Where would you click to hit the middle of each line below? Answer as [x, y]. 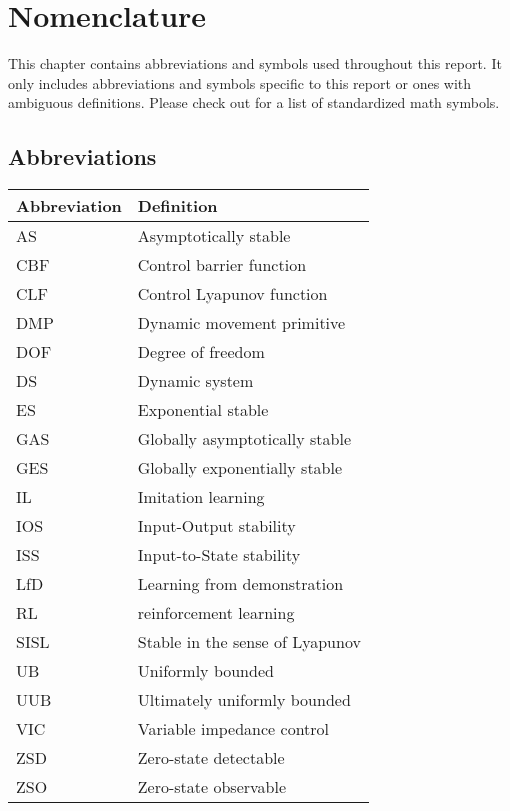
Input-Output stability [216, 526]
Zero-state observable [212, 787]
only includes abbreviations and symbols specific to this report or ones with [240, 82]
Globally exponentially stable [240, 468]
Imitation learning [201, 497]
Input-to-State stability [219, 555]
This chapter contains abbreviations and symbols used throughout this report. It [255, 63]
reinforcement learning [216, 613]
